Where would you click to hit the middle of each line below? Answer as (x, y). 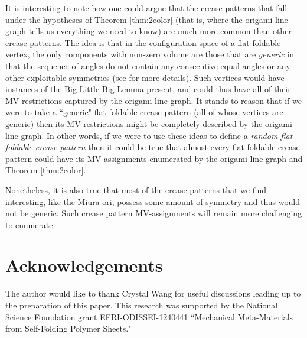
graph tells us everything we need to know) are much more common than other (148, 31)
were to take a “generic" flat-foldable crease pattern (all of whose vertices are (144, 112)
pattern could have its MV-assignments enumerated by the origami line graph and (154, 158)
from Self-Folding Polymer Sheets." (68, 328)
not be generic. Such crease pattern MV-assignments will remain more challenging (154, 213)
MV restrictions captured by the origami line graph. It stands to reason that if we (153, 100)
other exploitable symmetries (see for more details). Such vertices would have (145, 77)
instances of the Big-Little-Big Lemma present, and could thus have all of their (148, 89)
